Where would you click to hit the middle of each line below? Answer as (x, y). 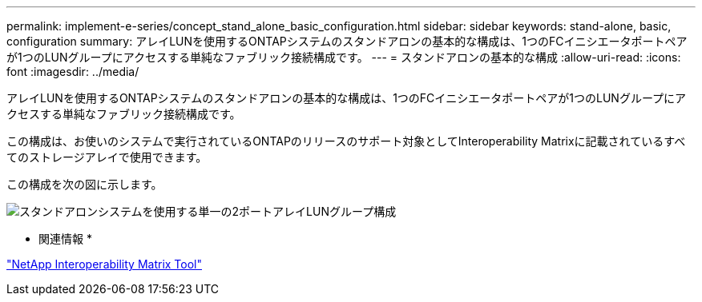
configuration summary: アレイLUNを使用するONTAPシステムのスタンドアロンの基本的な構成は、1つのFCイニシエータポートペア (347, 41)
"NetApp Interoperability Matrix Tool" (105, 264)
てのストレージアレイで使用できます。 (107, 157)
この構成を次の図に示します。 (85, 184)
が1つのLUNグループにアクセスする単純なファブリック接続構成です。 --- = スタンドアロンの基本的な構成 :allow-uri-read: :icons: (344, 57)
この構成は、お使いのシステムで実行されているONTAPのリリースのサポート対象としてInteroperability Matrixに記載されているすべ (346, 141)
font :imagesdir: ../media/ (73, 72)
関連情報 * (65, 238)
